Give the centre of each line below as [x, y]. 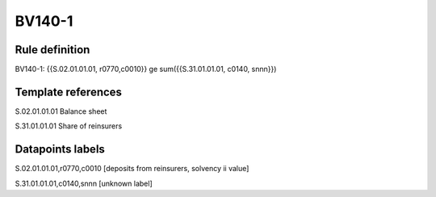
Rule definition [52, 50]
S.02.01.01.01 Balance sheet [61, 111]
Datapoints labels [60, 149]
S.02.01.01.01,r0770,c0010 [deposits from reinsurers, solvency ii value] [132, 169]
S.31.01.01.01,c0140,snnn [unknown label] [84, 183]
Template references [69, 92]
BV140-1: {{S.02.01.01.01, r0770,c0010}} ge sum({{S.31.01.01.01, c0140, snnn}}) [146, 69]
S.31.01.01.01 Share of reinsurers [69, 126]
